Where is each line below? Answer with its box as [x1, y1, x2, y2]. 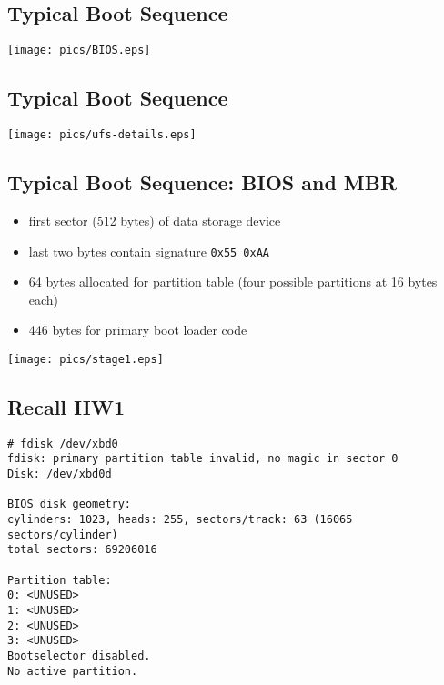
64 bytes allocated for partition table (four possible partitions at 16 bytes [28, 272, 438, 291]
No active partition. [7, 664, 138, 678]
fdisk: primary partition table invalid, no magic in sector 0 [7, 452, 399, 466]
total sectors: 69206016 [7, 543, 157, 557]
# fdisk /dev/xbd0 [7, 437, 118, 450]
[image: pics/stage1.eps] [7, 352, 164, 366]
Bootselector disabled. [7, 650, 151, 662]
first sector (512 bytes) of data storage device [28, 210, 281, 229]
